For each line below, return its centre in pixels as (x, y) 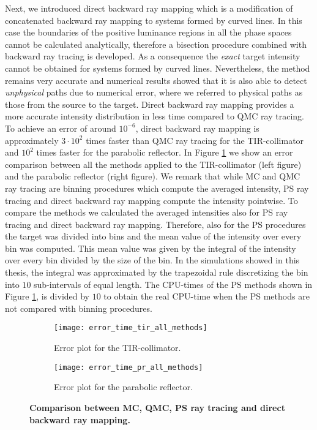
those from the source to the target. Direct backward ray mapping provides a (150, 104)
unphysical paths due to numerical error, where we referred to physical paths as (154, 92)
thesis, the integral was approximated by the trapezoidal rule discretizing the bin (157, 272)
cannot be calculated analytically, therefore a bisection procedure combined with (156, 44)
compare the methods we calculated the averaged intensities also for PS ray (147, 212)
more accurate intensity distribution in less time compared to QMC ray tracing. (155, 116)
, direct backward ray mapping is (197, 128)
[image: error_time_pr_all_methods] (129, 367)
